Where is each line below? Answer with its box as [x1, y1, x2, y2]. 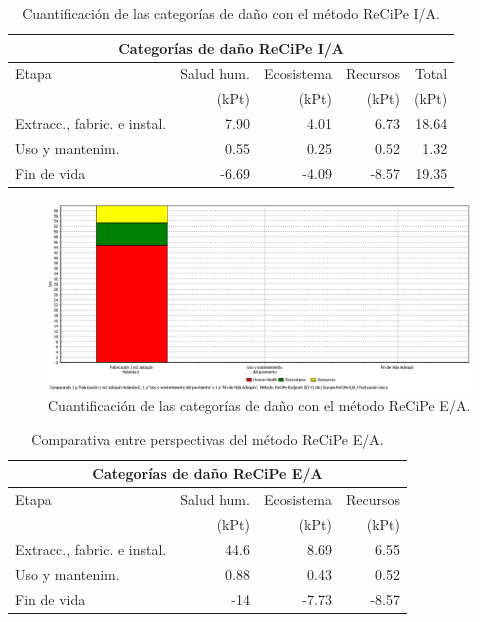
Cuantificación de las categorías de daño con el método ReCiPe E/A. [48, 395, 471, 416]
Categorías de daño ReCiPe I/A [118, 37, 345, 58]
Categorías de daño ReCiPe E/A [92, 463, 323, 484]
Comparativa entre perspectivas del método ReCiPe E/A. [31, 428, 384, 449]
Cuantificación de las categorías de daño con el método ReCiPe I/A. [22, 3, 441, 23]
